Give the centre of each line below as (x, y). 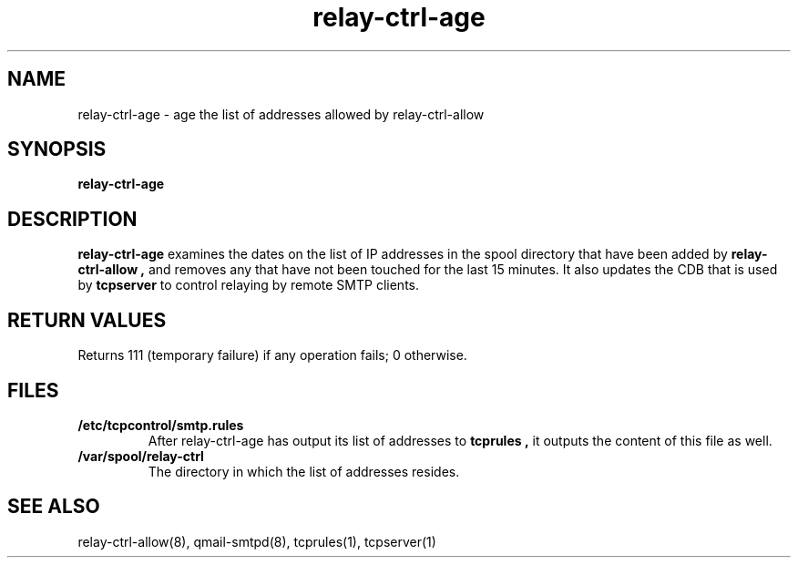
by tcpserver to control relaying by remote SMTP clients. (248, 285)
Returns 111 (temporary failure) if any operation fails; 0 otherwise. (272, 355)
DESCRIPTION (72, 219)
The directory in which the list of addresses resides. (304, 471)
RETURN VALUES (87, 320)
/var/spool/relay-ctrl (141, 456)
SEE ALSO (54, 507)
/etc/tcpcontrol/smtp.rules (161, 425)
